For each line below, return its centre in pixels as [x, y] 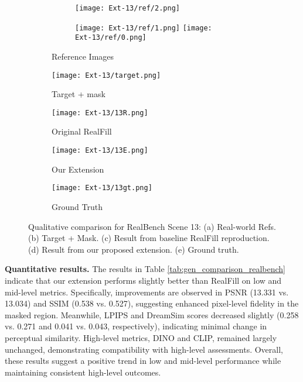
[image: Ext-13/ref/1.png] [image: [144, 28]
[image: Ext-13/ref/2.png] [127, 8]
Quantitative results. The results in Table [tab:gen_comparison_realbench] [145, 269]
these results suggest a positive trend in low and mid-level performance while [143, 361]
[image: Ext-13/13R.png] [100, 113]
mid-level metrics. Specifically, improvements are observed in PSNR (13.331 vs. [147, 292]
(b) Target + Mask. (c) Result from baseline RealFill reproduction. [149, 238]
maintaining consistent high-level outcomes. [83, 372]
